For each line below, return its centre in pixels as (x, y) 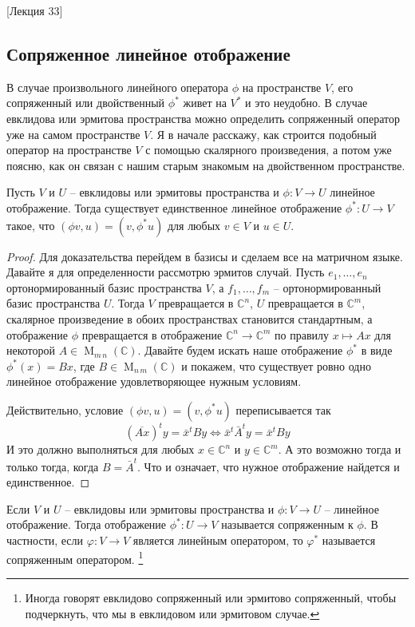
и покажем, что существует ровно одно (276, 365)
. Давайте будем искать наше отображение (240, 350)
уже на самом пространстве (73, 134)
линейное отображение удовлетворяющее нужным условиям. (154, 381)
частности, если (45, 540)
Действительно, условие (65, 409)
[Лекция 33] (35, 10)
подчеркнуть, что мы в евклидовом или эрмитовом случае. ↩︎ (172, 613)
